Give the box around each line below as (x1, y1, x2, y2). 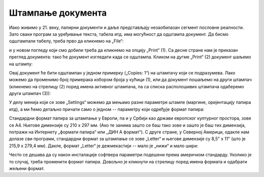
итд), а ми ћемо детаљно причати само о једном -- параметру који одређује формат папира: (9, 106, 205, 112)
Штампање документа (9, 7, 107, 18)
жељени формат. (9, 165, 45, 171)
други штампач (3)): (9, 91, 51, 97)
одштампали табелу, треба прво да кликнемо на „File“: (9, 38, 124, 44)
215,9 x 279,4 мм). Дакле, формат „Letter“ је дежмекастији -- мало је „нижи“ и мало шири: (9, 143, 198, 149)
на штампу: (9, 61, 33, 67)
